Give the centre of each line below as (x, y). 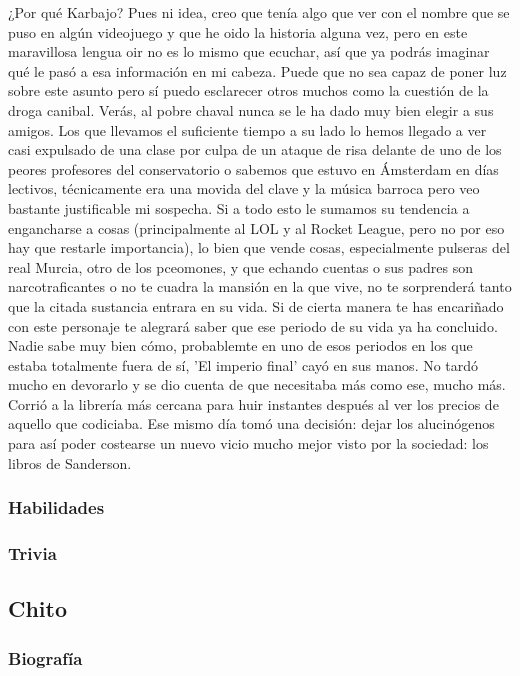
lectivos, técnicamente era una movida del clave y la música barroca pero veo (244, 188)
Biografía (45, 657)
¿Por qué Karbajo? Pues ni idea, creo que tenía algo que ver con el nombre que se (259, 12)
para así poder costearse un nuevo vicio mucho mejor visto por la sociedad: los (248, 443)
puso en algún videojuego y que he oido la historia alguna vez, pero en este (238, 31)
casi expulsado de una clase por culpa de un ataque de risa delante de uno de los (255, 149)
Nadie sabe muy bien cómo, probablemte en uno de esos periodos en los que (240, 345)
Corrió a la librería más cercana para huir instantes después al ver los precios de (253, 403)
